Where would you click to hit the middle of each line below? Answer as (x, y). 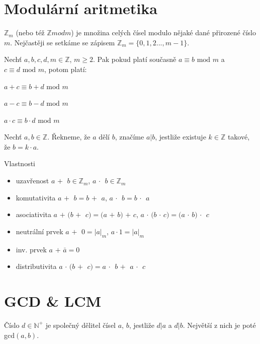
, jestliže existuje (181, 137)
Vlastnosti (20, 163)
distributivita (36, 266)
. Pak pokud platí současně (135, 59)
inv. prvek (31, 249)
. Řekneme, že (69, 137)
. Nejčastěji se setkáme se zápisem (63, 42)
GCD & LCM (53, 301)
